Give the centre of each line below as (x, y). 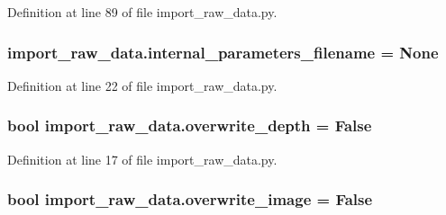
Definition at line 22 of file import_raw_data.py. (142, 85)
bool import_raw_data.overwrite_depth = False (190, 125)
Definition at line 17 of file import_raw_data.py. (142, 159)
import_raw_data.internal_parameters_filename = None (223, 52)
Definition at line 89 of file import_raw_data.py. (142, 12)
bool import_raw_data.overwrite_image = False (190, 199)
